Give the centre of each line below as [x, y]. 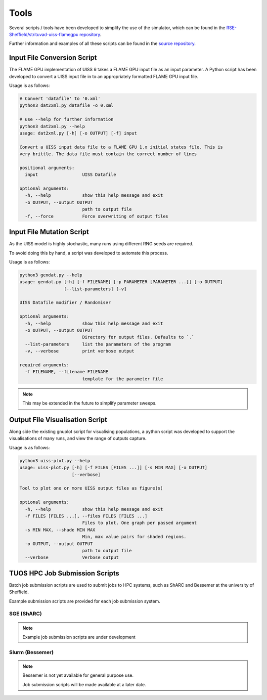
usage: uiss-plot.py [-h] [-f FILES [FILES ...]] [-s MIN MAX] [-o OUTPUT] [113, 468]
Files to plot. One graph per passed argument [139, 523]
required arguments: [44, 365]
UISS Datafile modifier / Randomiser [65, 303]
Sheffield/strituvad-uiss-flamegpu [44, 34]
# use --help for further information [67, 119]
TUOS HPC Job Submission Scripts [64, 573]
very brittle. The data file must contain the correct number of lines [108, 154]
